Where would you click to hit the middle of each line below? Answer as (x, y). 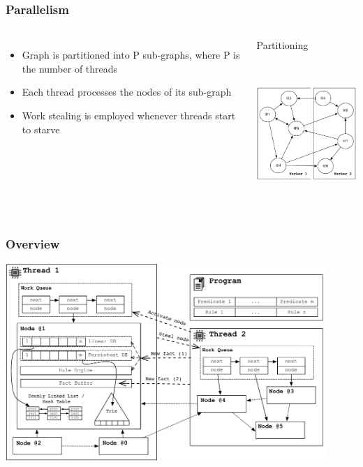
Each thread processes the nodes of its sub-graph (127, 92)
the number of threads (70, 68)
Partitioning (282, 45)
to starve (41, 129)
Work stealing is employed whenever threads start (129, 115)
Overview (33, 244)
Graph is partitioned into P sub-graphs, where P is (131, 55)
